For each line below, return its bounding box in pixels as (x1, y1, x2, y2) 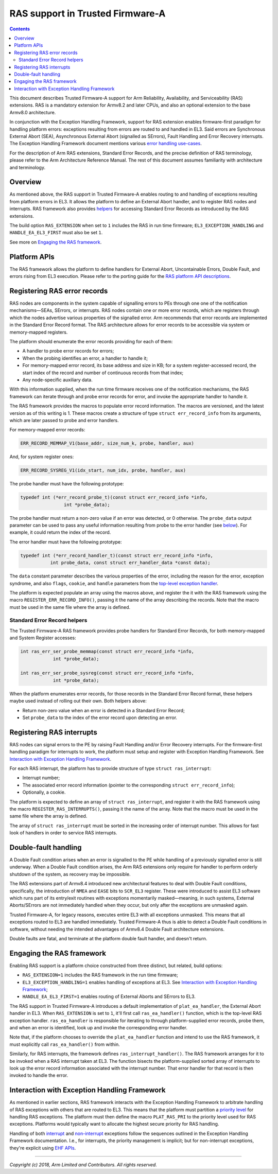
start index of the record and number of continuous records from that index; (22, 370, 184, 376)
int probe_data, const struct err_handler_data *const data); (50, 560, 211, 566)
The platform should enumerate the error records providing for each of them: (9, 338, 173, 344)
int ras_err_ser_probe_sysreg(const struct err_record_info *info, (20, 670, 195, 676)
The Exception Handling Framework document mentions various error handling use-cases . (9, 141, 202, 147)
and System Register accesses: (9, 635, 77, 641)
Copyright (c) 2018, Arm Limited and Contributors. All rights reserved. (9, 1161, 157, 1168)
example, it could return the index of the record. (9, 529, 111, 535)
